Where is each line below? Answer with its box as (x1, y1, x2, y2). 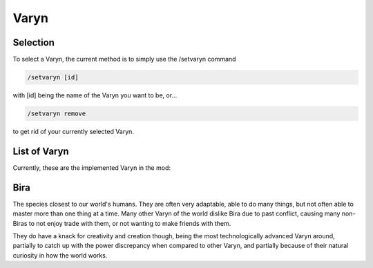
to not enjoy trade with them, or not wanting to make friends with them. (28, 219, 231, 227)
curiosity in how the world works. (12, 251, 108, 259)
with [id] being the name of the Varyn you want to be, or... (12, 91, 178, 99)
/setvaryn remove (27, 110, 86, 117)
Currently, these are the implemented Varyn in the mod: (12, 163, 171, 172)
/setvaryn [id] (27, 73, 79, 82)
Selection (12, 37, 55, 48)
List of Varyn (12, 145, 69, 157)
